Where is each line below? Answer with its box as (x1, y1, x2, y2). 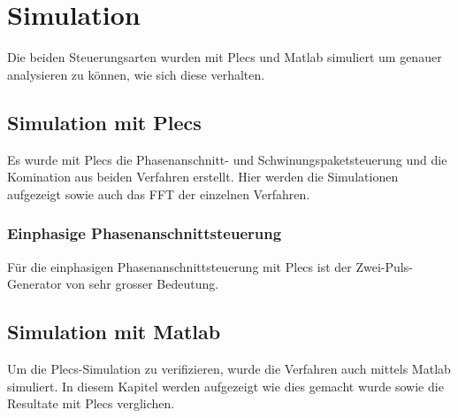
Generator (7, 275, 62, 293)
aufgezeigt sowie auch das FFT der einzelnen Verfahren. (7, 184, 310, 203)
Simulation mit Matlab (7, 318, 221, 345)
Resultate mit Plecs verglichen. (7, 394, 175, 413)
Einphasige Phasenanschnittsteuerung (7, 222, 282, 244)
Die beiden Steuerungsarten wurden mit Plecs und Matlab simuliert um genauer (7, 48, 442, 66)
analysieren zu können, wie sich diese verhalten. (7, 65, 265, 83)
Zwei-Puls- (355, 257, 413, 275)
